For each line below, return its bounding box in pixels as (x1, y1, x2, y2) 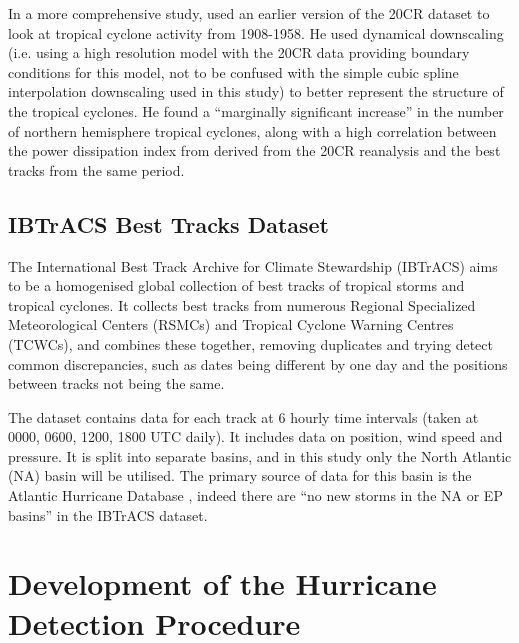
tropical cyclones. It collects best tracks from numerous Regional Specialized (8, 294, 476, 315)
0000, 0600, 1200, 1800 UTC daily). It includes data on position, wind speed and (8, 426, 503, 447)
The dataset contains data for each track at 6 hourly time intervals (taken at (8, 406, 479, 427)
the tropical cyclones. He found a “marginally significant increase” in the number (8, 100, 504, 121)
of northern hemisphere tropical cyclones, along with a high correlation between (8, 120, 497, 141)
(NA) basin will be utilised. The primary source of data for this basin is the (8, 465, 472, 486)
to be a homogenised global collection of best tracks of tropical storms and (8, 275, 465, 296)
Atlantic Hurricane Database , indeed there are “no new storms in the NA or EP (8, 485, 503, 506)
